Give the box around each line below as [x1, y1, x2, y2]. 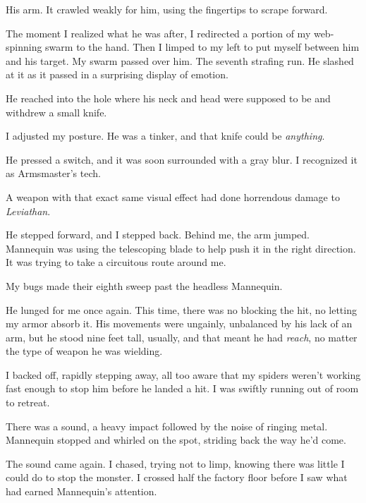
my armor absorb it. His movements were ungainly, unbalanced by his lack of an [6, 316, 353, 331]
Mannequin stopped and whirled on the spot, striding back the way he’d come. [6, 432, 346, 447]
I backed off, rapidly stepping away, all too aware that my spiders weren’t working [6, 367, 361, 382]
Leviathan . [6, 203, 51, 218]
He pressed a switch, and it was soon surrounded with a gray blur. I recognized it [6, 152, 358, 166]
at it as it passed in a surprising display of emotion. [6, 67, 228, 82]
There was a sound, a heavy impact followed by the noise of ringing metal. [6, 418, 328, 433]
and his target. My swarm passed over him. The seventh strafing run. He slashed [6, 53, 354, 68]
